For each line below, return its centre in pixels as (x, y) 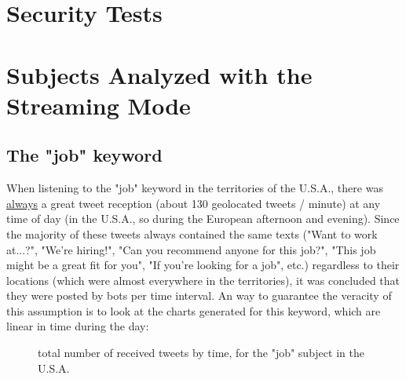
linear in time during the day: (78, 326)
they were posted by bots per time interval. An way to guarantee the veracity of (199, 295)
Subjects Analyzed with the (159, 74)
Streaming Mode (99, 105)
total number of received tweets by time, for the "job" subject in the (201, 353)
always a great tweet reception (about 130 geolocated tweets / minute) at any (194, 203)
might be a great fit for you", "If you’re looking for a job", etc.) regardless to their (203, 265)
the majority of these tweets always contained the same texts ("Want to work (192, 233)
